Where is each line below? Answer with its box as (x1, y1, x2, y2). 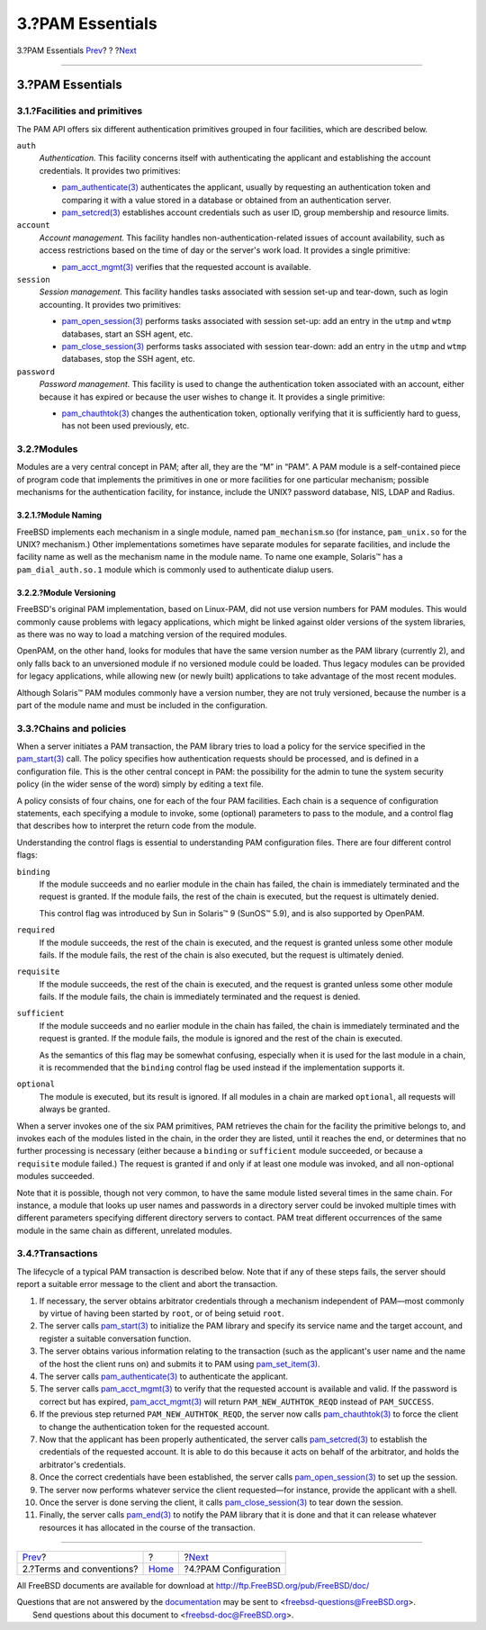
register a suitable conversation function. (39, 1333, 192, 1344)
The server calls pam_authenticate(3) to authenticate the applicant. (39, 1371, 288, 1382)
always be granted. (39, 1103, 111, 1115)
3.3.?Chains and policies (16, 722, 127, 734)
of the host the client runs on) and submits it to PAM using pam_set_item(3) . (39, 1358, 320, 1369)
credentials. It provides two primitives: (39, 165, 181, 176)
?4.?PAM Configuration (184, 1562, 281, 1575)
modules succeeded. (16, 1171, 94, 1182)
